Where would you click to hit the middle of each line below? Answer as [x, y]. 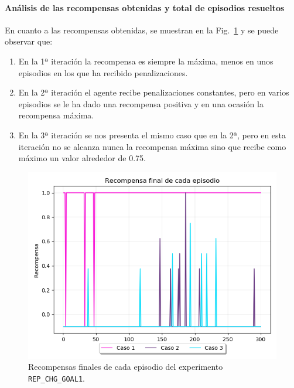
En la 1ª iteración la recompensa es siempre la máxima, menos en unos [146, 61]
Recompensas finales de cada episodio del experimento [126, 367]
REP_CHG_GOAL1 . [57, 378]
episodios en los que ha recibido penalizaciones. [103, 72]
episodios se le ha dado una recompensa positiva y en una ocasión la [141, 103]
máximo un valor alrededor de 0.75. [82, 158]
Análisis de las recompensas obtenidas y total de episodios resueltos [145, 7]
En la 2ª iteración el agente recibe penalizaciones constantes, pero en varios [154, 92]
